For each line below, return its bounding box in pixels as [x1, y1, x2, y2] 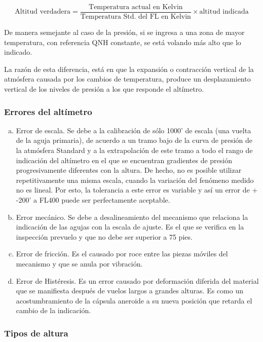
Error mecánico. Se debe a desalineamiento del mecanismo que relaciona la [16, 211, 248, 222]
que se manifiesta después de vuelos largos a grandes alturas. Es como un [16, 285, 243, 296]
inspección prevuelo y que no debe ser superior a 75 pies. [16, 231, 193, 242]
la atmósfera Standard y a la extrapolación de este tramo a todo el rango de [16, 145, 253, 156]
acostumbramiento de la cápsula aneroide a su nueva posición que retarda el [16, 295, 252, 306]
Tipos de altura [4, 326, 68, 339]
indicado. [4, 47, 32, 57]
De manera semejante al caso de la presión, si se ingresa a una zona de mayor [4, 27, 245, 37]
